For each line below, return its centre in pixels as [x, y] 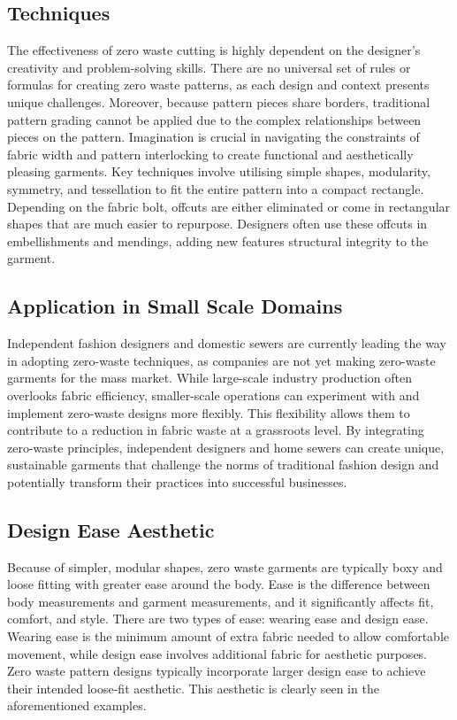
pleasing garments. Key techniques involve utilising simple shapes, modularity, [219, 171]
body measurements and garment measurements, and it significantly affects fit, [221, 601]
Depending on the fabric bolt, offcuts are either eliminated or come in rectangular [229, 206]
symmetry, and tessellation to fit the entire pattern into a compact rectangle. [216, 188]
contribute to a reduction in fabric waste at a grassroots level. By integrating [216, 430]
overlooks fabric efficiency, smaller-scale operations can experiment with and [213, 395]
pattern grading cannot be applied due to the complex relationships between [214, 119]
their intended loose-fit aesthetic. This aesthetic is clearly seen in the [193, 688]
